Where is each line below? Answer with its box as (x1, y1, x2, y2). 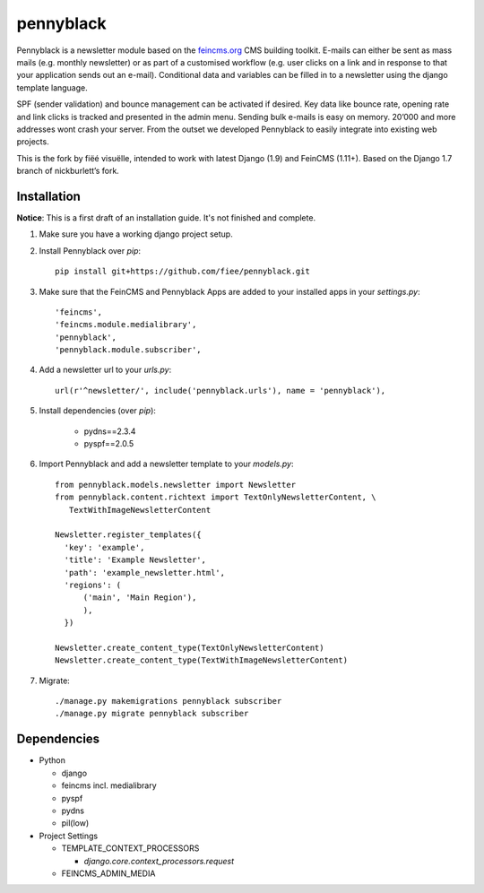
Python (39, 755, 66, 766)
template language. (16, 82, 89, 93)
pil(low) (61, 818, 90, 828)
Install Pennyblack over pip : (39, 245, 142, 256)
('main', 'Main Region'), (82, 593, 197, 603)
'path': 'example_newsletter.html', (64, 568, 226, 577)
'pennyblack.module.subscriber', (55, 345, 202, 355)
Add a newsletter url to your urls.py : (39, 364, 172, 376)
